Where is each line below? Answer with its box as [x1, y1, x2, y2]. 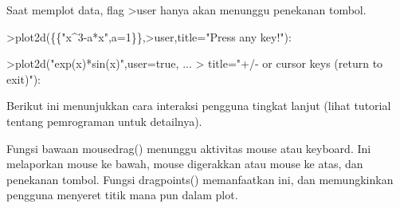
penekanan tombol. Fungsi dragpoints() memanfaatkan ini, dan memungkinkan [6, 171, 394, 187]
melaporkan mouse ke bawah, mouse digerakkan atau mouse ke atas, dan [6, 155, 363, 172]
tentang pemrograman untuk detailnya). [6, 112, 202, 129]
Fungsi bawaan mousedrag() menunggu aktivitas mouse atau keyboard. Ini [6, 139, 371, 156]
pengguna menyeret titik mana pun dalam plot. [6, 186, 238, 203]
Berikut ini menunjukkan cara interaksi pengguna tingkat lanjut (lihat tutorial [6, 97, 391, 114]
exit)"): [6, 70, 41, 87]
